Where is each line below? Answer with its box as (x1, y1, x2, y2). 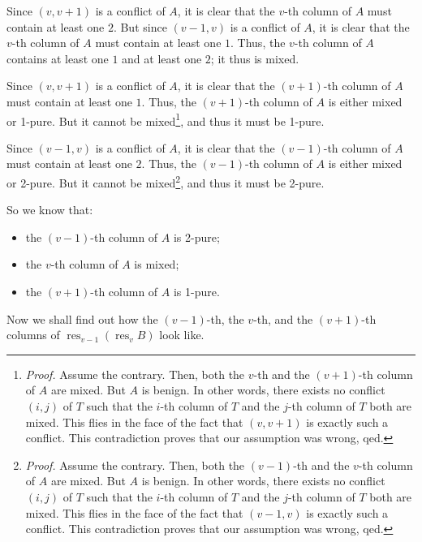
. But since (113, 18, 167, 35)
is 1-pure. (173, 283, 220, 300)
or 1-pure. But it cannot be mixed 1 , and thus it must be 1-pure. (6, 110, 325, 129)
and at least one (122, 49, 202, 67)
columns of (6, 326, 60, 343)
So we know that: (6, 201, 93, 218)
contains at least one (6, 49, 109, 67)
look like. (159, 326, 205, 343)
